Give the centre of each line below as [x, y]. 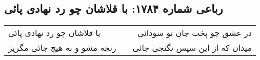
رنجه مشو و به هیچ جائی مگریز [62, 48]
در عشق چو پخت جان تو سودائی [195, 33]
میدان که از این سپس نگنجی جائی [192, 48]
